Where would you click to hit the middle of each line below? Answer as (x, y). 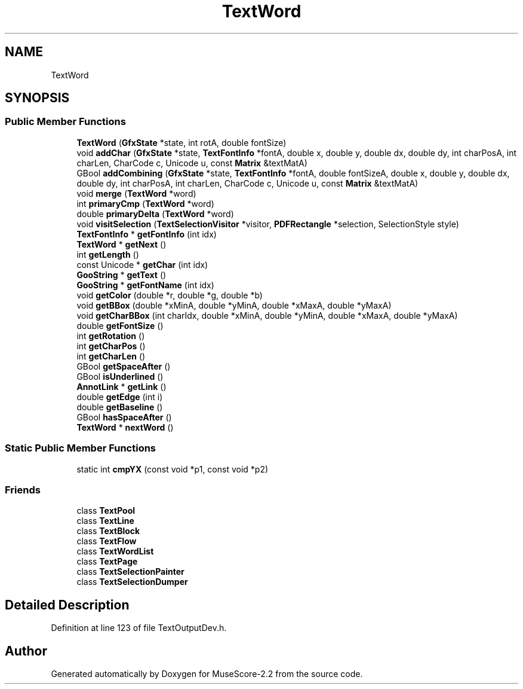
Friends (23, 490)
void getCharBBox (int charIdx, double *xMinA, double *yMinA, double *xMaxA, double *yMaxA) (267, 315)
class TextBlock (108, 531)
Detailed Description (67, 605)
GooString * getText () (121, 275)
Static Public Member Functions (81, 448)
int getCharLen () (111, 356)
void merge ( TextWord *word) (136, 193)
